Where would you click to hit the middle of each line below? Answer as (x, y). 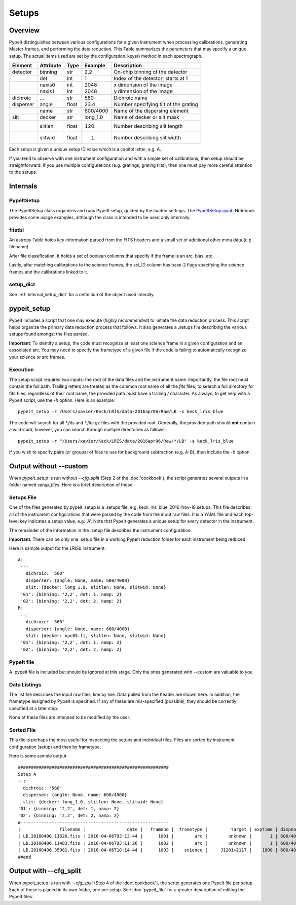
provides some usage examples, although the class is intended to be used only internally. (100, 217)
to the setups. (23, 172)
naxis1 (47, 91)
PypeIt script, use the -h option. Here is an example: (62, 400)
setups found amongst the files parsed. (49, 334)
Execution (21, 370)
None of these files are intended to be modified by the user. (70, 717)
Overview (24, 30)
